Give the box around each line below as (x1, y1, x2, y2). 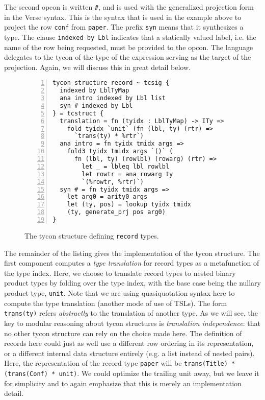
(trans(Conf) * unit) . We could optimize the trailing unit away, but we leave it (4, 367, 259, 378)
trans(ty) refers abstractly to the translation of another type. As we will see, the (4, 308, 258, 318)
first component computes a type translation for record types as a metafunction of (4, 257, 259, 268)
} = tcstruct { (52, 109, 104, 117)
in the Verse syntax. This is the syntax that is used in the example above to (4, 11, 242, 22)
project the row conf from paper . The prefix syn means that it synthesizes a (4, 21, 244, 32)
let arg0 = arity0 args (67, 193, 148, 201)
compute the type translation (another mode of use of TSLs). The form (4, 297, 227, 308)
